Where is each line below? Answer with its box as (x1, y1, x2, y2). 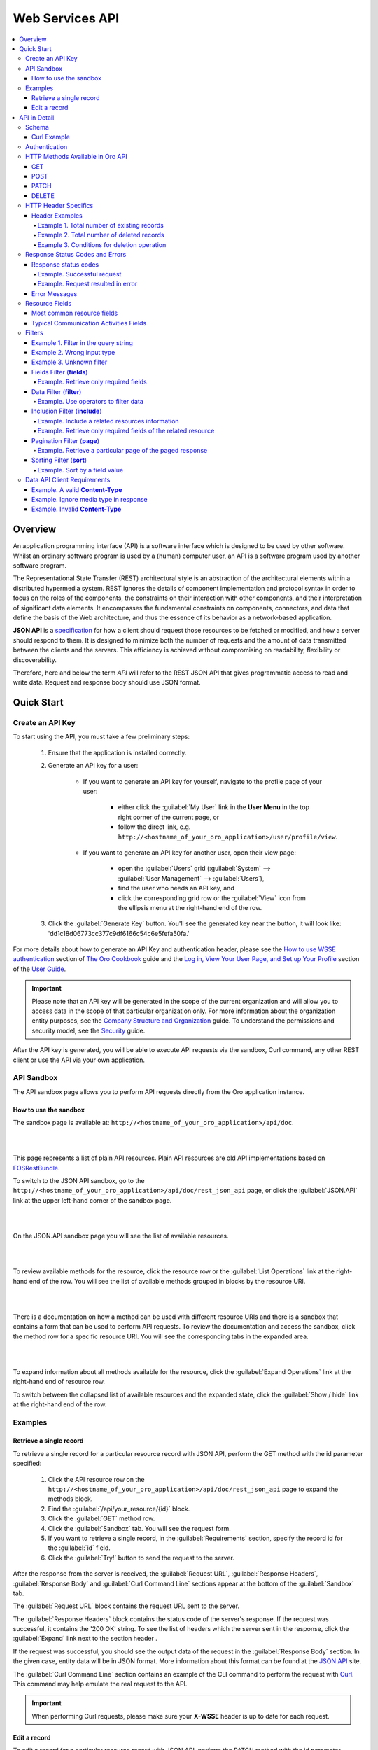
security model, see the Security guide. (31, 1026, 146, 1035)
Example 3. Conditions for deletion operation (37, 240, 167, 248)
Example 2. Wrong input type (31, 349, 115, 357)
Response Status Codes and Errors (25, 251, 127, 259)
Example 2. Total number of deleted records (37, 231, 164, 239)
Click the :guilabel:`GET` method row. (48, 1514, 155, 1522)
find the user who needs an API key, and (118, 884, 234, 892)
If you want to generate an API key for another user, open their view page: (83, 848, 297, 857)
